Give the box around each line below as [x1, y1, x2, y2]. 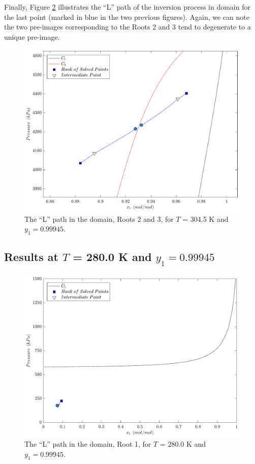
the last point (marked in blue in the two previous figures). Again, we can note [4, 11, 249, 22]
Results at [4, 249, 58, 265]
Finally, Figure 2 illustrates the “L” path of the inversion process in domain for [4, 2, 250, 12]
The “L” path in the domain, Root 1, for [24, 439, 151, 449]
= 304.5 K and [182, 213, 229, 224]
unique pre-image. [4, 31, 60, 42]
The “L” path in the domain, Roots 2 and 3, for [24, 213, 174, 224]
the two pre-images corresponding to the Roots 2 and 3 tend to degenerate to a [4, 21, 251, 32]
